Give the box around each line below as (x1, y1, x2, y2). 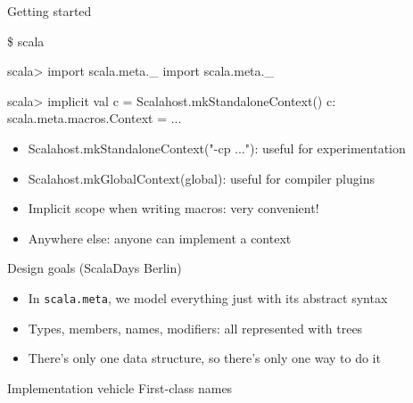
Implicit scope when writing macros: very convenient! (28, 199, 319, 218)
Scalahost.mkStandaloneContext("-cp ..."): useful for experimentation (28, 138, 406, 157)
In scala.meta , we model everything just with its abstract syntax (28, 288, 388, 307)
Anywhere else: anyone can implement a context (28, 228, 292, 247)
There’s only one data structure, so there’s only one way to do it (28, 349, 381, 367)
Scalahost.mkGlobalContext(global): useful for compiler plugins (28, 169, 375, 187)
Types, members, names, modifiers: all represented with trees (28, 318, 363, 337)
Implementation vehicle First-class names (7, 378, 233, 397)
